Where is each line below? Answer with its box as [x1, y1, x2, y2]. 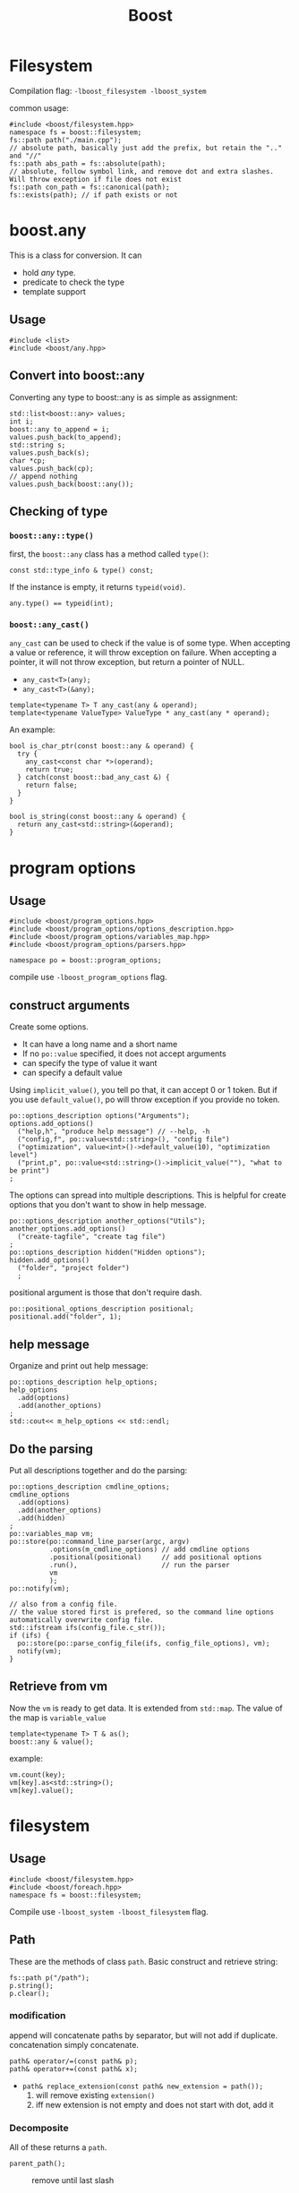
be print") [9, 1166, 50, 1175]
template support [21, 286, 87, 296]
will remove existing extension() [35, 2089, 156, 2100]
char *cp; [9, 456, 47, 465]
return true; [25, 765, 74, 774]
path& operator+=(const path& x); [9, 2064, 139, 2073]
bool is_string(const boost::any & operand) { [9, 812, 186, 822]
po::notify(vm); [9, 1583, 70, 1593]
